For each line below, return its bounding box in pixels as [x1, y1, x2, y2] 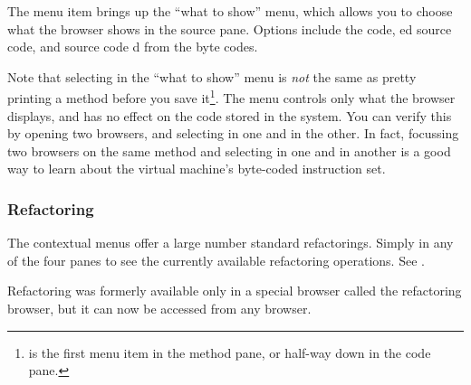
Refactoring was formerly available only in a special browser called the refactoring [7, 281, 462, 300]
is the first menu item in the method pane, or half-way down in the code [28, 343, 431, 362]
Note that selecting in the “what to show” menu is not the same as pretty [7, 67, 417, 86]
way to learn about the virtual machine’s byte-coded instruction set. [7, 159, 386, 178]
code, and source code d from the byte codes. [7, 37, 258, 56]
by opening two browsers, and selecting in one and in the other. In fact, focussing [7, 124, 459, 143]
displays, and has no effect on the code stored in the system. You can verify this [7, 106, 452, 125]
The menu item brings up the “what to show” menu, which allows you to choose [7, 2, 453, 20]
